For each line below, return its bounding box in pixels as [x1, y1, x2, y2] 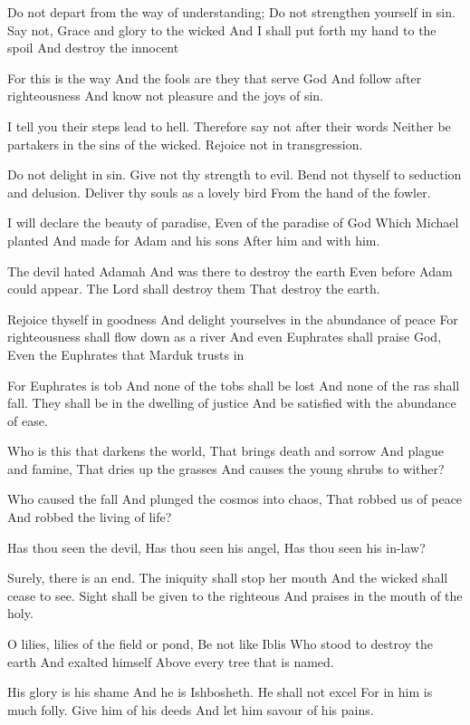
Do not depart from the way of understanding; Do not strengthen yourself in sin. [7, 3, 456, 21]
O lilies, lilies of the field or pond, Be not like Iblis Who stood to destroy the [7, 634, 434, 653]
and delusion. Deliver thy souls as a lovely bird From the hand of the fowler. [7, 182, 431, 201]
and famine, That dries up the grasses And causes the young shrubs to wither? [7, 459, 445, 478]
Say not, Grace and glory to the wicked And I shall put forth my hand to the [7, 20, 436, 39]
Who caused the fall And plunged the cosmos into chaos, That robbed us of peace [7, 489, 463, 508]
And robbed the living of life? [7, 507, 172, 527]
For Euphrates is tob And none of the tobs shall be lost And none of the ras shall [7, 375, 460, 394]
